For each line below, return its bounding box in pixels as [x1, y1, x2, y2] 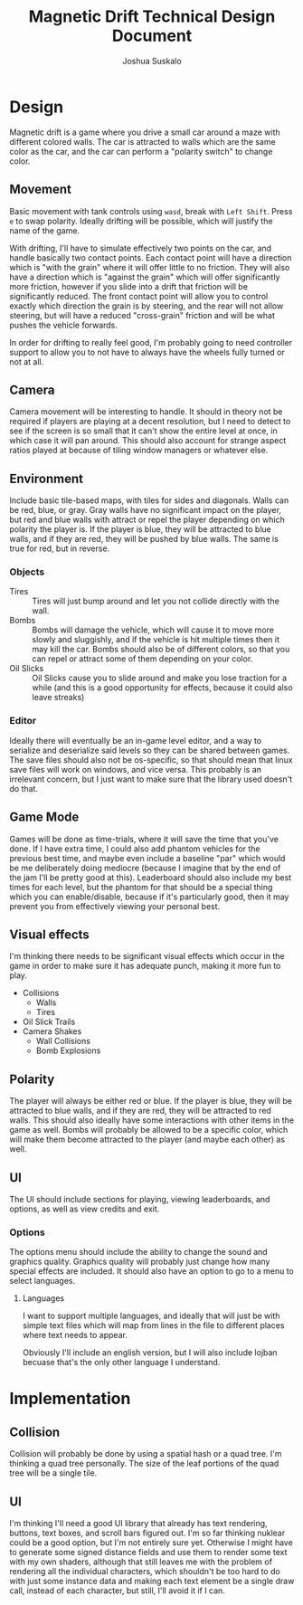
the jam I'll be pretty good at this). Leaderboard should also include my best [9, 871, 292, 883]
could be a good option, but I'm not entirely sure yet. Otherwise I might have [9, 1537, 294, 1548]
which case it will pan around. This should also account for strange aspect [9, 435, 287, 446]
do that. [9, 783, 39, 793]
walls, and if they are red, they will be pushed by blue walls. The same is [9, 534, 279, 545]
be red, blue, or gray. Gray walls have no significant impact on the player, [9, 505, 282, 516]
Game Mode [9, 810, 80, 825]
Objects [9, 565, 45, 578]
